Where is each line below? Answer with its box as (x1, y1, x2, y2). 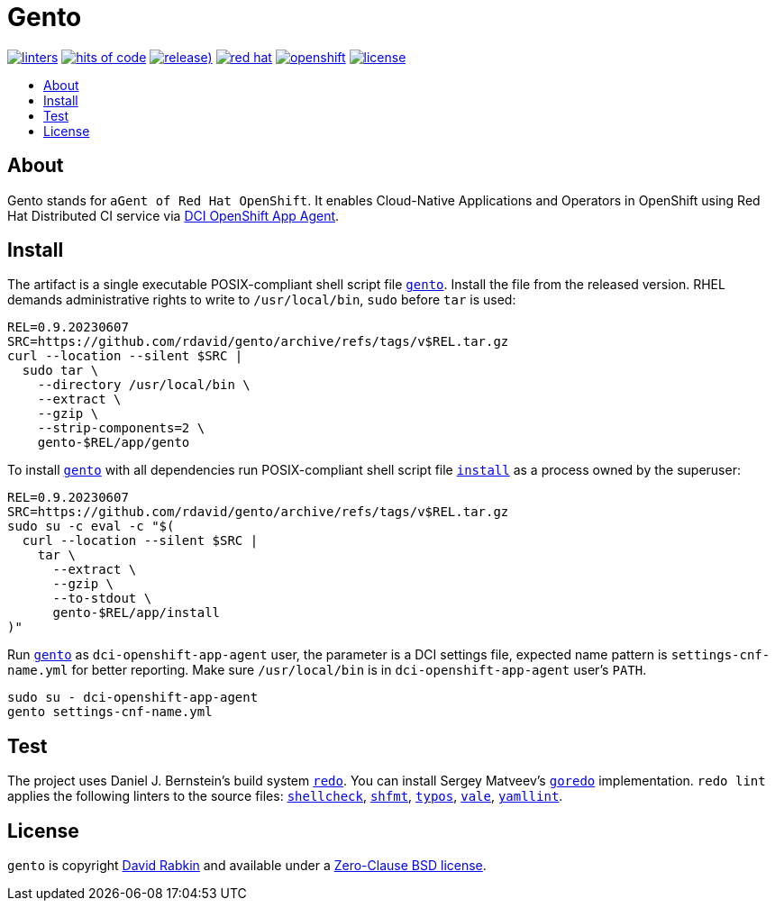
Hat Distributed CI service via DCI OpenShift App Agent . (7, 207, 340, 223)
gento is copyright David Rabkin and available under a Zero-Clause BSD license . (7, 858, 487, 874)
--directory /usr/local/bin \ (37, 377, 251, 393)
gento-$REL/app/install (52, 605, 221, 621)
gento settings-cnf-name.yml (7, 704, 213, 720)
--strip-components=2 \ (37, 421, 205, 436)
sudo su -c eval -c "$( (7, 519, 175, 534)
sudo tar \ (22, 363, 99, 378)
